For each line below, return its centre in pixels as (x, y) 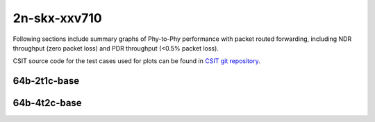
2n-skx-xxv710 (57, 18)
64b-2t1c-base (46, 81)
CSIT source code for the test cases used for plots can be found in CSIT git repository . (136, 61)
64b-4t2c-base (48, 103)
